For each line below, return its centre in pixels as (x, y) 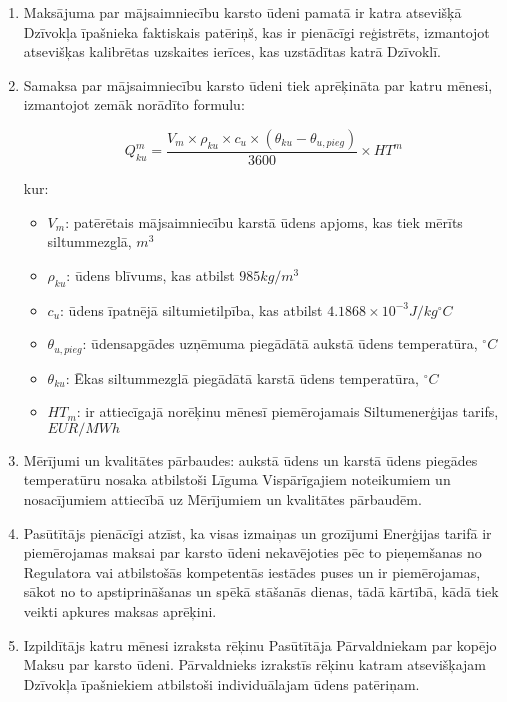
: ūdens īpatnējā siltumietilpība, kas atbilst (191, 309)
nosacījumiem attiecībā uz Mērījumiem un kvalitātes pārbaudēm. (222, 499)
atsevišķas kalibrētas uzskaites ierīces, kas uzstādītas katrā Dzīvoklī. (232, 51)
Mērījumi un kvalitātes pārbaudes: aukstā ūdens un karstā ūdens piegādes (250, 459)
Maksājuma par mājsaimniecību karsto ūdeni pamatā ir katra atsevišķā (242, 12)
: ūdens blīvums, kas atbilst (150, 274)
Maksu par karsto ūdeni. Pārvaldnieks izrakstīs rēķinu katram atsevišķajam (255, 664)
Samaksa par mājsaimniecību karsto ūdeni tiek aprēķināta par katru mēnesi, (258, 84)
